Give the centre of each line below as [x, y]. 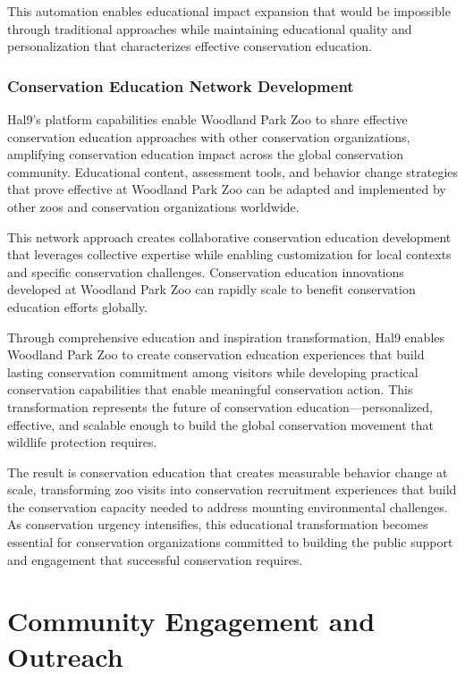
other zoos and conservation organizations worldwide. [153, 206]
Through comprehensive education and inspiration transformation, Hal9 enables [226, 337]
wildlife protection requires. [82, 442]
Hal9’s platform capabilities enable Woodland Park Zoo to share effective [207, 119]
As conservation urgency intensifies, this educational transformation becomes [218, 524]
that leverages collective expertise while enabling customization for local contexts [229, 254]
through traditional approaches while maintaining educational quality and [210, 28]
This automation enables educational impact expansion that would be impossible [229, 11]
